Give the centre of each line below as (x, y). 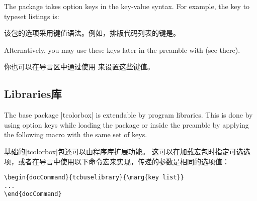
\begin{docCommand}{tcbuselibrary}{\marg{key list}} (94, 178)
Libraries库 (33, 94)
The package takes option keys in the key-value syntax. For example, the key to (127, 6)
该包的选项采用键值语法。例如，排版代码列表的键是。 (92, 33)
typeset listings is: (32, 16)
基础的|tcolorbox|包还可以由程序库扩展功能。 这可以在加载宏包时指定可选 (124, 151)
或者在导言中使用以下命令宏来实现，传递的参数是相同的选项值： (123, 161)
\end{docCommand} (33, 194)
